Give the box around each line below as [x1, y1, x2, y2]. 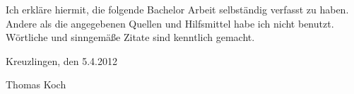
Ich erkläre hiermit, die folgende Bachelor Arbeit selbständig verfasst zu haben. [6, 2, 349, 16]
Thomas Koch [6, 77, 66, 92]
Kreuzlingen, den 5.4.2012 [6, 53, 117, 68]
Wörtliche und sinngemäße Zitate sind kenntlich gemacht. [6, 30, 255, 45]
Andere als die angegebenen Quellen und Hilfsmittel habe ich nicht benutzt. [6, 16, 334, 30]
